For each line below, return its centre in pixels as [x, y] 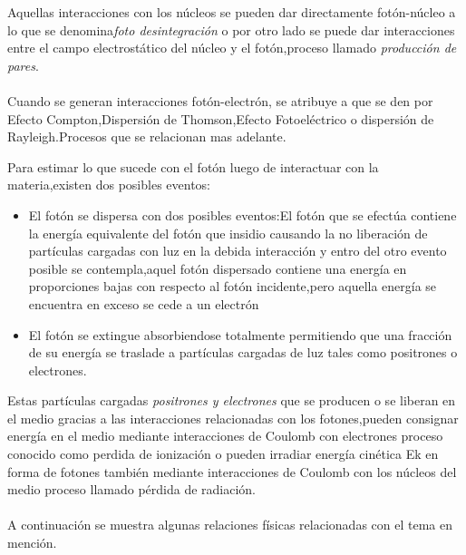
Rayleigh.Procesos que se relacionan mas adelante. [147, 136]
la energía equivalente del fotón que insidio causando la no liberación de [228, 233]
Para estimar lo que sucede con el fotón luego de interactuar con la [193, 166]
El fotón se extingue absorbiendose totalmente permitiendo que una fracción [240, 334]
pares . [23, 65]
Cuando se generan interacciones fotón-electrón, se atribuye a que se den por [220, 100]
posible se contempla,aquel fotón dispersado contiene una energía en [218, 268]
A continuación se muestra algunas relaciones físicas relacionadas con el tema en [230, 525]
